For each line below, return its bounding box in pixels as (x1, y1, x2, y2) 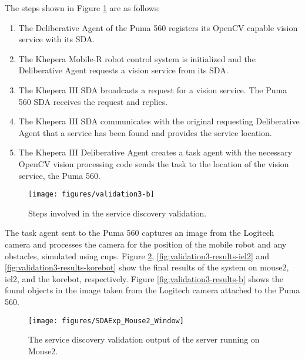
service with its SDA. (18, 33, 95, 45)
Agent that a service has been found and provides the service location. (18, 126, 272, 138)
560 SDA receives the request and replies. (18, 95, 168, 107)
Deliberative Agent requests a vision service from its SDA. (18, 64, 229, 76)
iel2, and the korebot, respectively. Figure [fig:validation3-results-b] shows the (5, 272, 284, 285)
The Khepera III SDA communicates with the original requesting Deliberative (18, 115, 300, 127)
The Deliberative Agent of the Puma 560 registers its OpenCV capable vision (18, 21, 298, 33)
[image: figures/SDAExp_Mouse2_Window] (28, 316, 184, 325)
